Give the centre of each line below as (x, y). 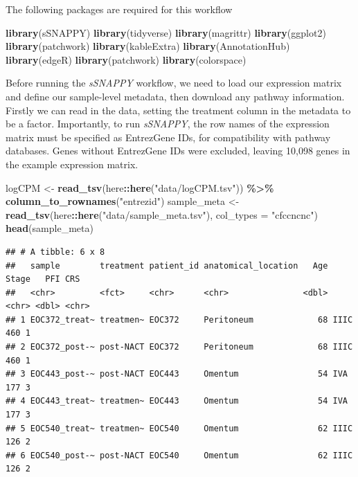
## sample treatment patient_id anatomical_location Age (167, 265)
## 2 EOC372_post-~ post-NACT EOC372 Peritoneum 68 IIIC (179, 347)
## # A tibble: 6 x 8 (55, 252)
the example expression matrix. (72, 164)
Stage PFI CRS (43, 279)
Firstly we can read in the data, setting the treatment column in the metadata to (178, 110)
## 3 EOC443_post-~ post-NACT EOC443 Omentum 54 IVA (177, 374)
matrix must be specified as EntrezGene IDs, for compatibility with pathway (168, 137)
